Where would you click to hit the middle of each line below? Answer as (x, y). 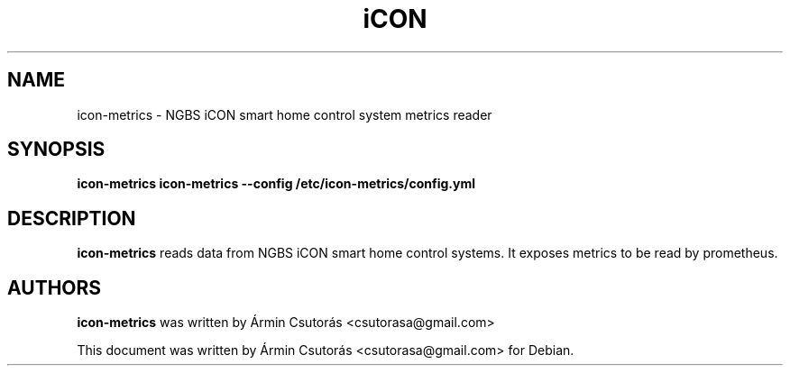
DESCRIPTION (72, 218)
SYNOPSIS (56, 150)
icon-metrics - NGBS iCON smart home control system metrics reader (285, 114)
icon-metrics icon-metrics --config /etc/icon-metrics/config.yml (276, 184)
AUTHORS (55, 287)
